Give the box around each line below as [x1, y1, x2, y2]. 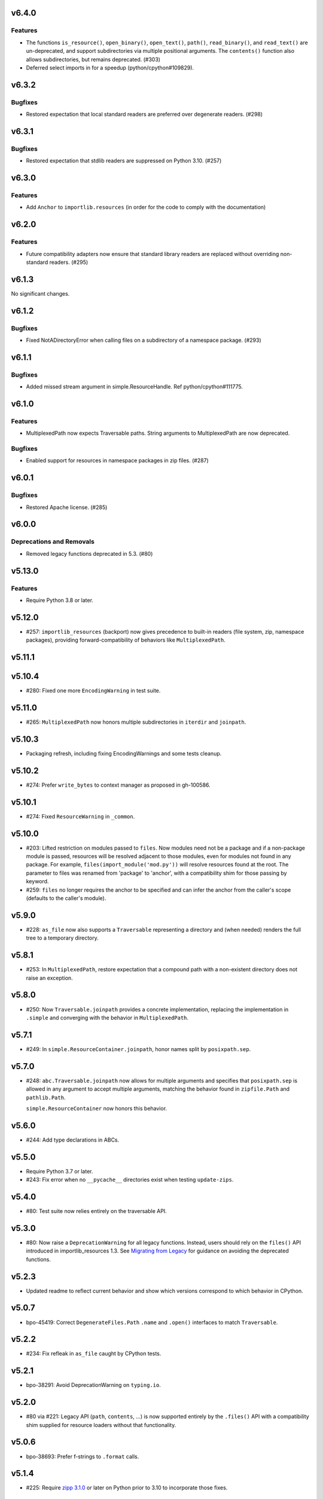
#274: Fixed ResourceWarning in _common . [26, 812, 135, 820]
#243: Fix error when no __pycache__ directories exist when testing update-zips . [26, 1176, 234, 1184]
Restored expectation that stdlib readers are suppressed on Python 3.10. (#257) [26, 157, 222, 164]
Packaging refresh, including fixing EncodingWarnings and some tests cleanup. [26, 749, 222, 757]
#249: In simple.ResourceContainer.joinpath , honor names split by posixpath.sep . [26, 1045, 251, 1052]
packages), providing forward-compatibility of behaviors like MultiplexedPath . [26, 636, 226, 644]
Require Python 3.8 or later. [26, 597, 94, 604]
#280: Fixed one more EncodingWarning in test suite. [26, 687, 161, 694]
